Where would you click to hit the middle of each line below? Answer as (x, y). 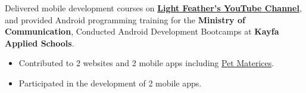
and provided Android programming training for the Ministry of (125, 19)
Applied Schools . (40, 43)
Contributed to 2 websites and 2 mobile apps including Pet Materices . (146, 63)
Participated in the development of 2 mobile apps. (110, 83)
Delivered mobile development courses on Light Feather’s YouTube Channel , (153, 8)
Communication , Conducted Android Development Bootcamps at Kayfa (142, 31)
